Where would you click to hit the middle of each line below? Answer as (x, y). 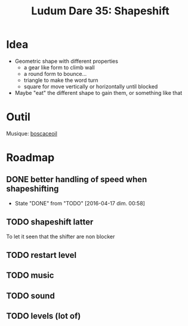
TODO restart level (41, 255)
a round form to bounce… (55, 73)
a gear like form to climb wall (59, 67)
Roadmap (30, 158)
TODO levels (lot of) (44, 316)
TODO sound (30, 296)
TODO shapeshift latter (50, 222)
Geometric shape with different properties (66, 61)
